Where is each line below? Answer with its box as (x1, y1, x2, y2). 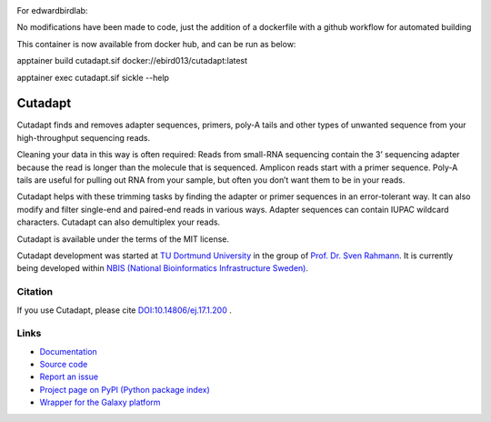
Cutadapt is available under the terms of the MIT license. (16, 233, 230, 245)
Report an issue (39, 371, 99, 382)
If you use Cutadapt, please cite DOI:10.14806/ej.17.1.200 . (16, 305, 232, 316)
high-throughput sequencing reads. (16, 132, 150, 143)
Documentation (39, 346, 97, 357)
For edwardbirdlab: (16, 5, 88, 15)
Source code (39, 359, 88, 370)
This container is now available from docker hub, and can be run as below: (16, 38, 296, 49)
